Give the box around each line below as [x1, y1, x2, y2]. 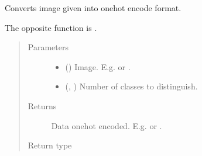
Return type [28, 139, 72, 151]
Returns [28, 99, 57, 112]
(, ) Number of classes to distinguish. [65, 80, 198, 92]
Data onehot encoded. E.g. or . [51, 119, 162, 131]
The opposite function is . [5, 21, 97, 33]
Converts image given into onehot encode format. [5, 2, 182, 13]
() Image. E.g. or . [65, 60, 131, 72]
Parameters [28, 41, 69, 53]
